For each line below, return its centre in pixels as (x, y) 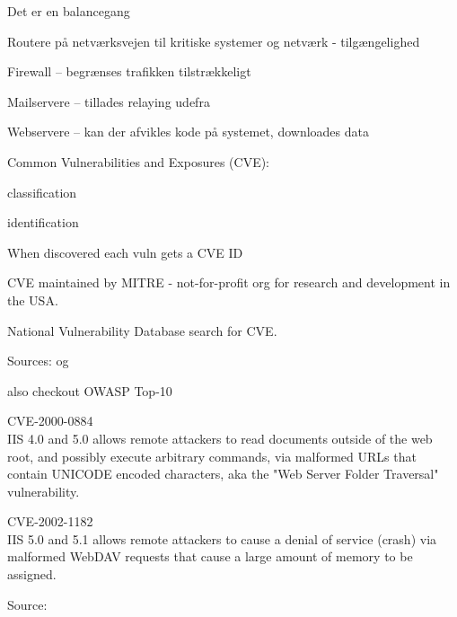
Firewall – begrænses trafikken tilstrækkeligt (129, 71)
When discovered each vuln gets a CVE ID (125, 252)
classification (42, 192)
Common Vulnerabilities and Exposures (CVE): (139, 161)
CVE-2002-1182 (50, 521)
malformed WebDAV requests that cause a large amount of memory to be (210, 556)
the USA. (33, 300)
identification (43, 222)
